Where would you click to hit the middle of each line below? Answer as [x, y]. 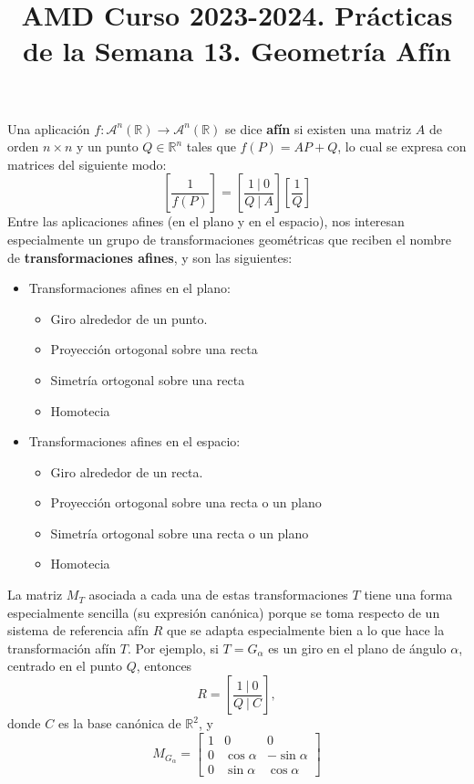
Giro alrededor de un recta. [127, 471]
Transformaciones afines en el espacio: [134, 441]
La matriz [35, 595]
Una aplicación [49, 128]
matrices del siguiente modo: [87, 164]
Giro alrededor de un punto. [129, 318]
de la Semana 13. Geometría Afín [237, 51]
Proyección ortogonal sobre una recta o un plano [186, 502]
